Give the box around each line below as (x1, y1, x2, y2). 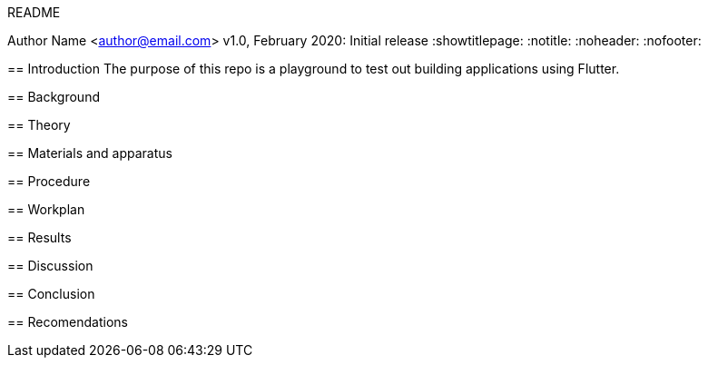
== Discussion (7, 258, 93, 273)
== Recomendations (7, 314, 128, 330)
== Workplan (7, 202, 85, 217)
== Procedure (7, 173, 91, 189)
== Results (7, 230, 72, 245)
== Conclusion (7, 286, 95, 301)
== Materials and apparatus (7, 145, 172, 161)
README (7, 5, 61, 20)
